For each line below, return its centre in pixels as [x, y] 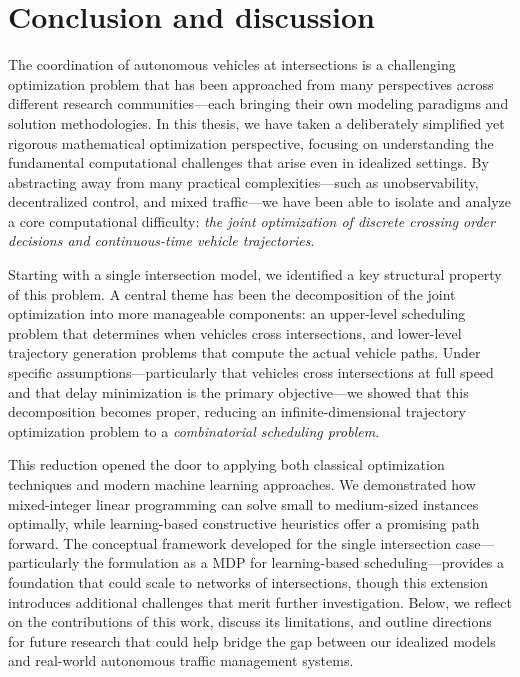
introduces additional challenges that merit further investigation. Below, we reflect [260, 601]
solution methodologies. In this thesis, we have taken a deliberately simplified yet [256, 122]
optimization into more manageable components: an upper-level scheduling [237, 313]
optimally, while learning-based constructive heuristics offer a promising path [244, 523]
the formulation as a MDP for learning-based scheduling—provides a [294, 562]
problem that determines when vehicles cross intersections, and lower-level [235, 332]
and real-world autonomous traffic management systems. [181, 660]
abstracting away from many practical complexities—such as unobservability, [243, 181]
